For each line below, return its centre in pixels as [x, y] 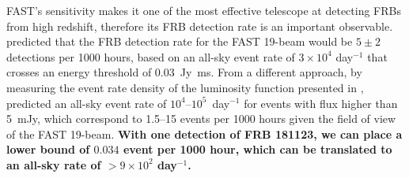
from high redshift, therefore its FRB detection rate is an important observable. [200, 26]
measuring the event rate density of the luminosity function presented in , [185, 87]
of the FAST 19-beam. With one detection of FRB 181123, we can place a [204, 133]
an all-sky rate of [54, 164]
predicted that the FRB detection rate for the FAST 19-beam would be [180, 41]
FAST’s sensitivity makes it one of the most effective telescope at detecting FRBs [204, 10]
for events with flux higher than [321, 103]
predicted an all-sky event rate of [87, 103]
